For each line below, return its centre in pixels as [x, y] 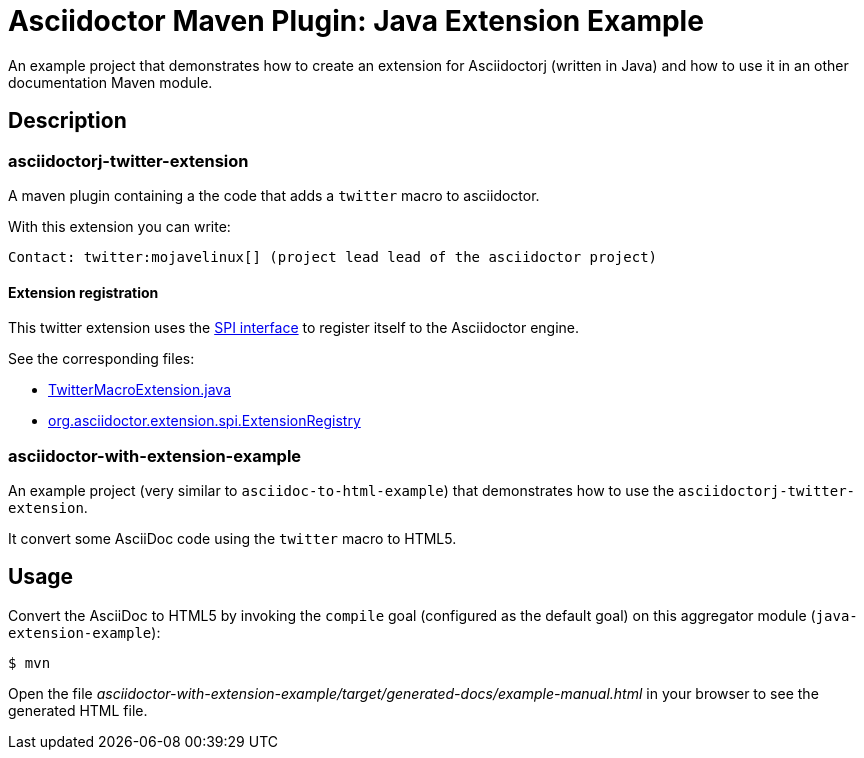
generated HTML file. [78, 710]
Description [67, 121]
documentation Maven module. [110, 82]
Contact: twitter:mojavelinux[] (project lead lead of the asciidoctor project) [333, 256]
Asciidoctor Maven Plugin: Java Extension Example [356, 21]
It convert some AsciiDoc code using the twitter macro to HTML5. [232, 538]
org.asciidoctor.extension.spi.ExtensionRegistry [204, 421]
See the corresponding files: [101, 359]
